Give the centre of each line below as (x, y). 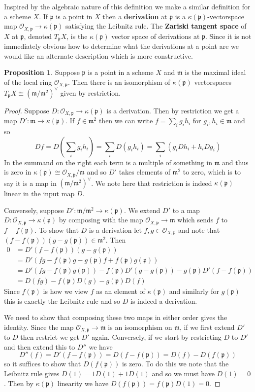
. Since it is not (228, 36)
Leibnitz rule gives (32, 374)
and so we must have (183, 374)
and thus (235, 162)
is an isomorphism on (140, 327)
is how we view (66, 291)
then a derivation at (135, 16)
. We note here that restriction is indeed (152, 183)
